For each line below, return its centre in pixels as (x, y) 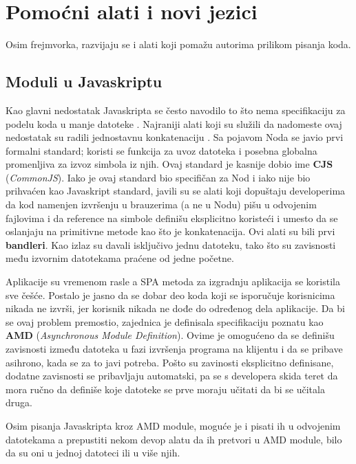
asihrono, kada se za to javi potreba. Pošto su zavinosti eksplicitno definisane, (170, 362)
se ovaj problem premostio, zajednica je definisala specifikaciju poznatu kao (165, 321)
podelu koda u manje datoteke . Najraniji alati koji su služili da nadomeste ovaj (174, 123)
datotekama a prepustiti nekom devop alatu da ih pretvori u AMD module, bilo (174, 439)
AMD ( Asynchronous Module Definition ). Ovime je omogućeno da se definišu (170, 335)
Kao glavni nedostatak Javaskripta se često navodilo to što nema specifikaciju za (176, 110)
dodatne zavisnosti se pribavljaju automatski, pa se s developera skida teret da (172, 376)
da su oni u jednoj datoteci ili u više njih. (93, 453)
